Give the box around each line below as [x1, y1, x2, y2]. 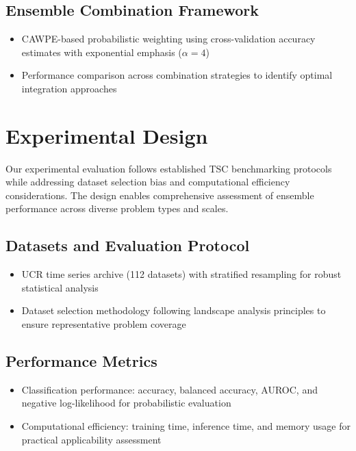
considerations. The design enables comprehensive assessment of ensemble [5, 188, 314, 202]
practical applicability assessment [21, 432, 162, 446]
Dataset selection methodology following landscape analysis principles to [21, 303, 326, 318]
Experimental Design [5, 121, 208, 149]
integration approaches [21, 81, 117, 95]
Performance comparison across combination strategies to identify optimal [21, 68, 333, 82]
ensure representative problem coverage [21, 317, 186, 331]
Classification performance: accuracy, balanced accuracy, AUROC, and [21, 382, 318, 396]
